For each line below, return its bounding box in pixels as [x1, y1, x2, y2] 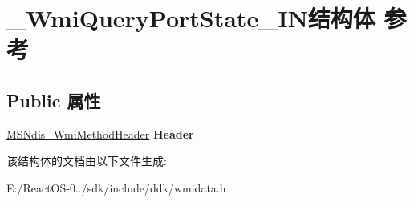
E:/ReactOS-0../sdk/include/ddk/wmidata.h [6, 179, 226, 196]
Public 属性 [6, 87, 101, 112]
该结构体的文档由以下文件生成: [6, 152, 167, 169]
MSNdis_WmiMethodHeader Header [6, 125, 194, 142]
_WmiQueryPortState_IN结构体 [6, 2, 375, 34]
